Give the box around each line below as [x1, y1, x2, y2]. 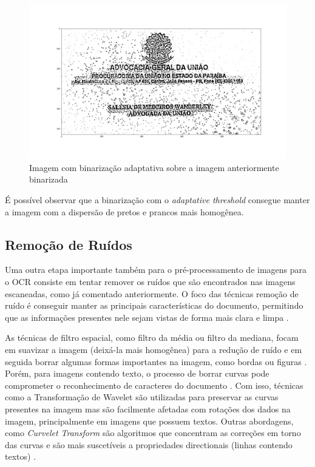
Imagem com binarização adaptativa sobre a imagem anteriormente [29, 161, 279, 173]
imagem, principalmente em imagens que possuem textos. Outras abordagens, [5, 414, 294, 427]
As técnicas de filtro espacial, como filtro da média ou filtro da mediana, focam [5, 331, 299, 344]
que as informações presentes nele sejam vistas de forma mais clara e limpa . [5, 311, 289, 323]
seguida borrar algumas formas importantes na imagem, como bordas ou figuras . [5, 355, 307, 368]
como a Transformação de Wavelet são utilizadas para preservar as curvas [5, 391, 279, 403]
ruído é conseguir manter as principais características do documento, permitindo [5, 299, 303, 312]
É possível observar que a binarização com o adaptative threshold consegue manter [5, 193, 310, 206]
